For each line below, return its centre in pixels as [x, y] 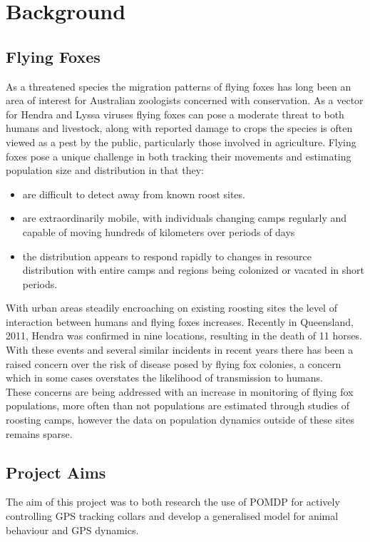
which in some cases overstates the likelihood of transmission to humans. [164, 378]
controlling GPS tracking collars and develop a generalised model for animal [172, 516]
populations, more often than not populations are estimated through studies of [178, 405]
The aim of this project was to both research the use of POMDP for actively [173, 502]
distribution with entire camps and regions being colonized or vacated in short [194, 270]
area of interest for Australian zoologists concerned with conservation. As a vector [185, 100]
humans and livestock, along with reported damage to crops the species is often [179, 128]
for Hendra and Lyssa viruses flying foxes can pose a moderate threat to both [175, 114]
